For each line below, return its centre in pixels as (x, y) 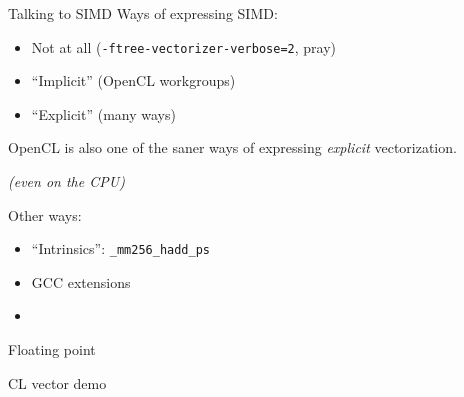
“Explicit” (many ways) (103, 113)
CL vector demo (57, 382)
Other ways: (45, 214)
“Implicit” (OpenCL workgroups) (133, 80)
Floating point (52, 349)
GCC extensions (81, 281)
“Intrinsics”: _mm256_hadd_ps (120, 248)
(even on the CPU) (66, 181)
